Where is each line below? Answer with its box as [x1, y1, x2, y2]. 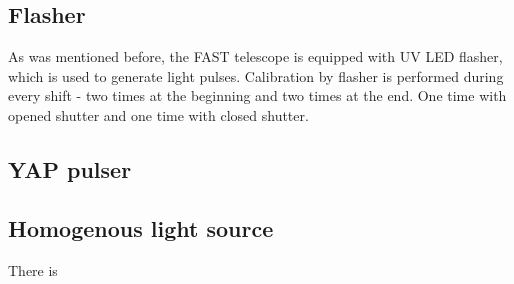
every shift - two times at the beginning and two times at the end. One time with [8, 85, 507, 106]
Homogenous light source [8, 212, 274, 243]
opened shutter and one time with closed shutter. [8, 104, 309, 125]
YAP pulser [8, 153, 132, 184]
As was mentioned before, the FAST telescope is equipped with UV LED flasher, [8, 46, 503, 67]
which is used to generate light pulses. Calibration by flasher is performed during [8, 65, 504, 86]
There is [8, 259, 58, 280]
